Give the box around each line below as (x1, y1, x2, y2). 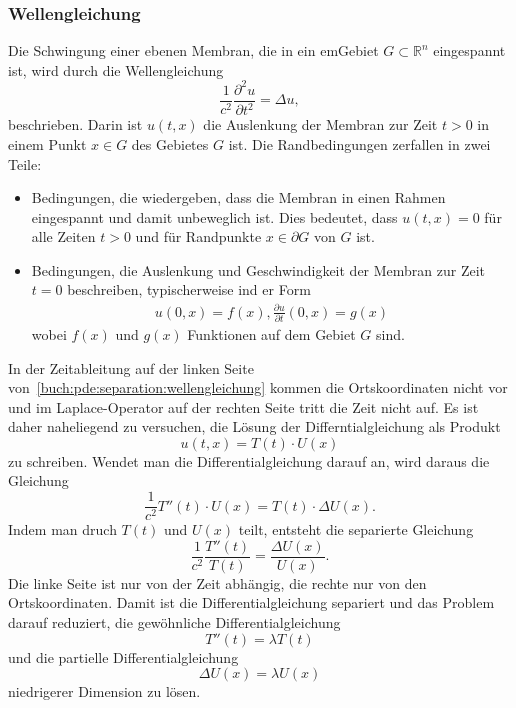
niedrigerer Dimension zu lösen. (8, 681, 201, 702)
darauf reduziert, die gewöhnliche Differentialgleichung (8, 611, 341, 632)
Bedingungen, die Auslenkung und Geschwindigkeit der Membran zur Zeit (31, 259, 486, 280)
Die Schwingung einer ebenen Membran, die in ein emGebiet (8, 40, 379, 61)
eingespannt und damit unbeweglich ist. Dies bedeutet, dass (31, 206, 398, 227)
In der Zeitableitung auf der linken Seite (8, 357, 254, 378)
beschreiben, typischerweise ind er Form (67, 279, 311, 300)
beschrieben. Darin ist (8, 114, 143, 135)
